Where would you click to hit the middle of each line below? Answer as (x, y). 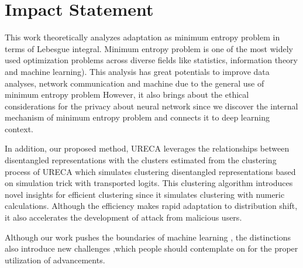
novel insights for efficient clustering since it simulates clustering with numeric (145, 194)
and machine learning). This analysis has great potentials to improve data (137, 71)
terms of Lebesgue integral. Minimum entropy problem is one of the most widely (149, 48)
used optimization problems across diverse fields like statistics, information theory (151, 60)
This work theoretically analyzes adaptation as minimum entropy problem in (142, 37)
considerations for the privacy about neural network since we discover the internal (151, 106)
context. (19, 128)
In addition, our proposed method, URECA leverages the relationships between (147, 148)
